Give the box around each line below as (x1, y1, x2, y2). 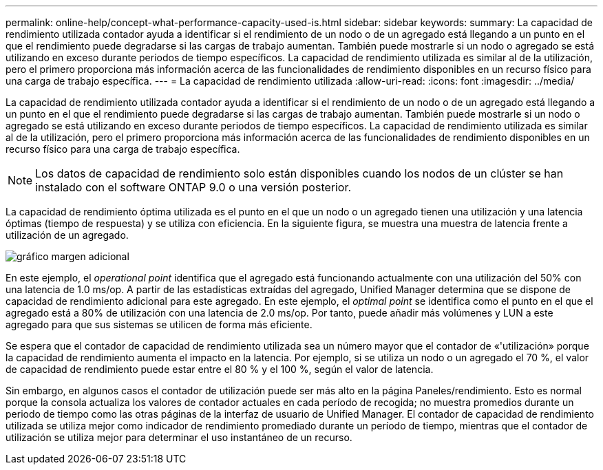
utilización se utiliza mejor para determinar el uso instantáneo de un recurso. (6, 431, 352, 443)
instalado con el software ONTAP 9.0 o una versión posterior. (35, 180, 352, 194)
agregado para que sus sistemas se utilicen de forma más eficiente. (6, 319, 313, 330)
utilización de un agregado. (6, 229, 129, 241)
